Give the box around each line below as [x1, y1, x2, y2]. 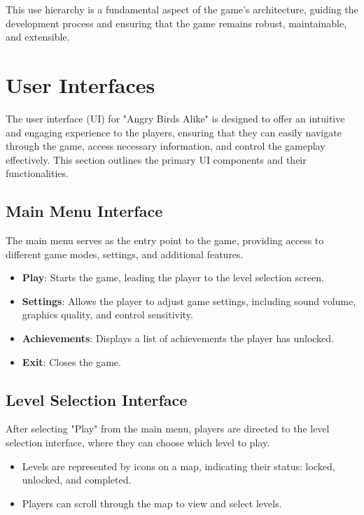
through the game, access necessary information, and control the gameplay [6, 139, 325, 153]
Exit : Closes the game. [22, 354, 121, 369]
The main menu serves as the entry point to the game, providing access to [6, 233, 324, 248]
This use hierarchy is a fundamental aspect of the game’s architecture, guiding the [6, 2, 358, 16]
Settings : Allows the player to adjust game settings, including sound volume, [22, 293, 356, 308]
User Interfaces [6, 70, 155, 99]
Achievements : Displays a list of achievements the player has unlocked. [22, 331, 334, 346]
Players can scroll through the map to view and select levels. [22, 495, 282, 510]
